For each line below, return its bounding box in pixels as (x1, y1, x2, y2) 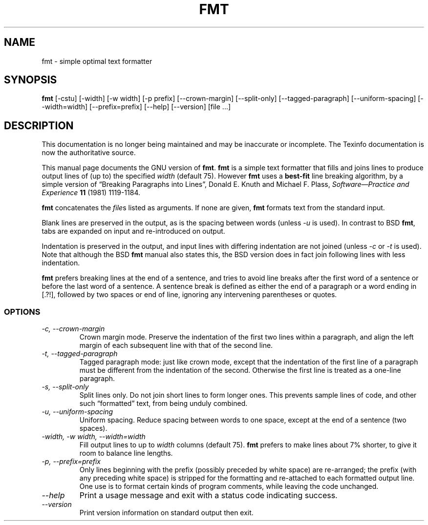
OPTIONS (4, 306, 41, 317)
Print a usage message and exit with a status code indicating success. (79, 490, 338, 501)
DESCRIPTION (4, 119, 74, 132)
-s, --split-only (42, 383, 89, 391)
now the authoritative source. (42, 148, 136, 157)
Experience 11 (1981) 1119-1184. (42, 188, 141, 197)
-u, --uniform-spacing (42, 407, 113, 416)
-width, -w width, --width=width (42, 432, 146, 441)
